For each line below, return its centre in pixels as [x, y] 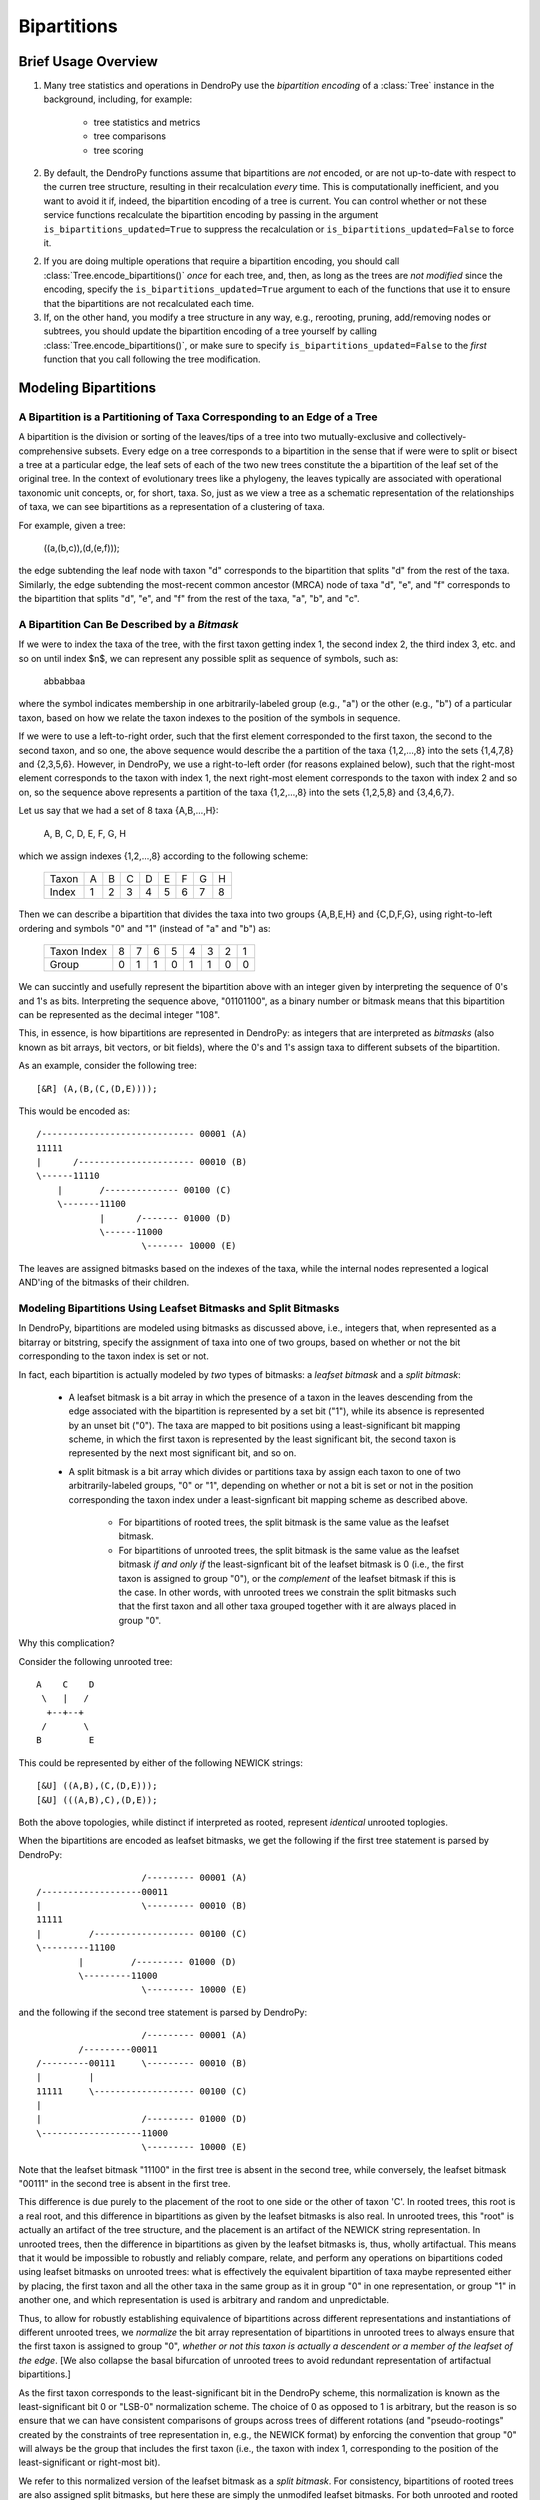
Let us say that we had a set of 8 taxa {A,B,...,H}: [118, 811]
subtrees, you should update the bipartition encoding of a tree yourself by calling [210, 331]
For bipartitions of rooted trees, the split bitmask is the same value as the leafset [284, 1522]
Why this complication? [66, 1643]
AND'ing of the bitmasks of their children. [104, 1282]
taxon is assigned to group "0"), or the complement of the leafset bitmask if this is [287, 1578]
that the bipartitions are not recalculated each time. [149, 303]
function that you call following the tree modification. [152, 359]
